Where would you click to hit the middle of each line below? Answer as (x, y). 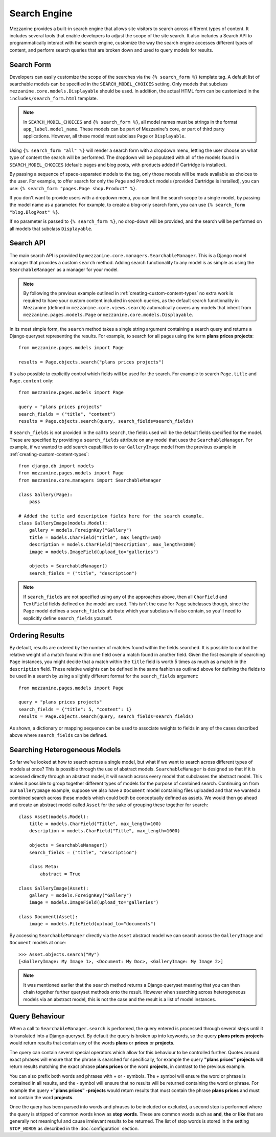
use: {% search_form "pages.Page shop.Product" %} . (73, 188)
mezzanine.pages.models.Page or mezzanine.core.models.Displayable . (108, 315)
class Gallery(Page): (45, 494)
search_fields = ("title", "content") (67, 414)
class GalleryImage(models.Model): (63, 523)
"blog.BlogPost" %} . (34, 212)
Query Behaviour (37, 1017)
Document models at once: (38, 943)
